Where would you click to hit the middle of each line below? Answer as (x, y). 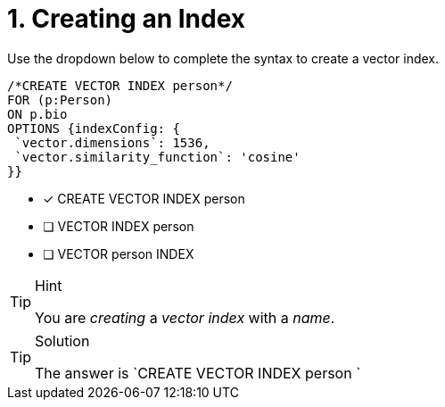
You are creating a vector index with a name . (185, 317)
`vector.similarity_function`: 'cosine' (157, 157)
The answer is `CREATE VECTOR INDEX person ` (198, 373)
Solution (62, 341)
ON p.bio (37, 114)
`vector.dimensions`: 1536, (112, 142)
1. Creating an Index (127, 19)
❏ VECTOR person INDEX (119, 253)
